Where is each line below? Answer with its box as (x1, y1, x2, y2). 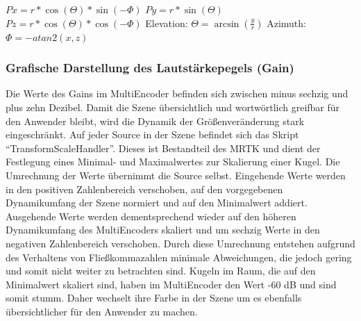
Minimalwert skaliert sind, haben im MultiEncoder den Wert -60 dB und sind (6, 277, 337, 291)
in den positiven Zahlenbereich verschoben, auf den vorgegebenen (6, 181, 283, 196)
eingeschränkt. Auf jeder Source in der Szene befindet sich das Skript (6, 127, 299, 142)
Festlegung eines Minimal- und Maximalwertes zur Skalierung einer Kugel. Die (6, 154, 340, 169)
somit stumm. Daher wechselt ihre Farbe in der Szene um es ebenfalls (6, 290, 302, 305)
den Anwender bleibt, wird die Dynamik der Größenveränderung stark (6, 113, 305, 128)
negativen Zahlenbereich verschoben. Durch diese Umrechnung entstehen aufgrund (6, 236, 355, 250)
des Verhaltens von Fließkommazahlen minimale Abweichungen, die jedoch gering (6, 249, 352, 264)
